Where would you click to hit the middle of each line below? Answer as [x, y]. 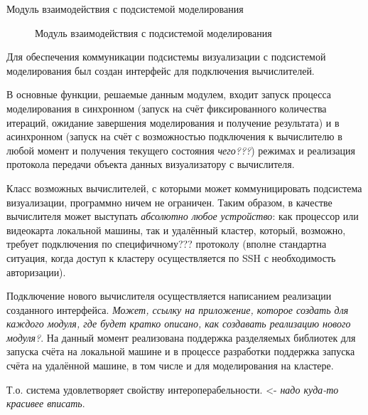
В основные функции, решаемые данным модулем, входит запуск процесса [169, 94]
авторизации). [36, 272]
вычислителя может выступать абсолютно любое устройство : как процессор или [183, 216]
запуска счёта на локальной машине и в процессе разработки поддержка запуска [181, 351]
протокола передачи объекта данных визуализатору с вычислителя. [151, 164]
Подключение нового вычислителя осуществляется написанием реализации [169, 296]
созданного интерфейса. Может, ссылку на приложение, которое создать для [178, 309]
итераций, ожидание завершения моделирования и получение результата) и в [173, 122]
